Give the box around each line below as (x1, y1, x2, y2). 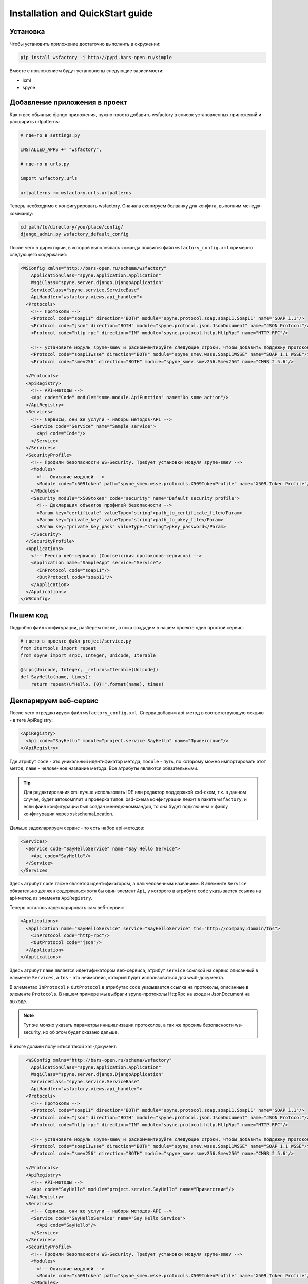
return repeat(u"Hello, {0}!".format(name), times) (31, 681, 164, 687)
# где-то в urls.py (20, 161, 69, 167)
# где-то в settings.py (20, 133, 81, 138)
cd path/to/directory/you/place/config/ (20, 224, 123, 230)
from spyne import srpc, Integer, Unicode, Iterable (20, 652, 156, 658)
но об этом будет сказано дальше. (43, 1029, 119, 1035)
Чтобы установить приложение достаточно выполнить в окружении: (9, 41, 161, 47)
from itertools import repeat (20, 645, 97, 651)
